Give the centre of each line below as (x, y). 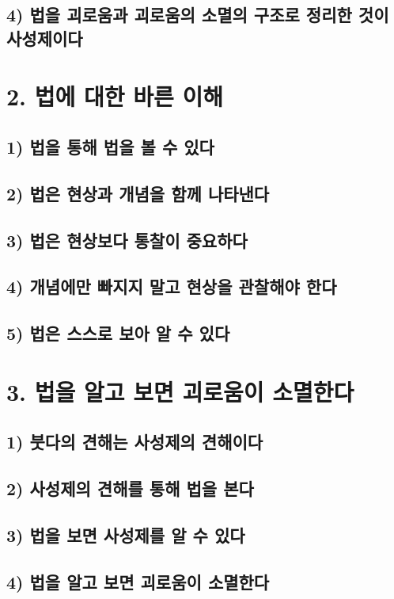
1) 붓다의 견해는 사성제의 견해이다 (135, 442)
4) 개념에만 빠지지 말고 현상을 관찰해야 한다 (172, 286)
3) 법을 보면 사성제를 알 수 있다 (126, 534)
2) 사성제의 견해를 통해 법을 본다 (130, 488)
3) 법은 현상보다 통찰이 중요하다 (127, 240)
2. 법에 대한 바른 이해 (115, 96)
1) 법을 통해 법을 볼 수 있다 (110, 146)
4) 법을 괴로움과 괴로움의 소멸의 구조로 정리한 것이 (198, 15)
